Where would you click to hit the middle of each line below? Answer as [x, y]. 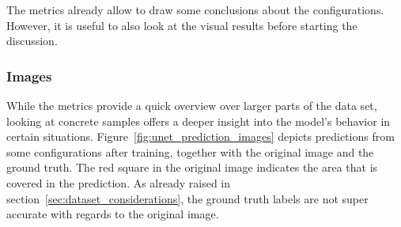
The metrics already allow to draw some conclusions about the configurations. [195, 9]
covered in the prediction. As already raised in [119, 182]
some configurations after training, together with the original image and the [190, 151]
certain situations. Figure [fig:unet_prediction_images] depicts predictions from [200, 136]
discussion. [32, 41]
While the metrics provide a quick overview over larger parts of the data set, [192, 105]
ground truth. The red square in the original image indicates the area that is [192, 167]
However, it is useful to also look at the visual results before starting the [182, 25]
